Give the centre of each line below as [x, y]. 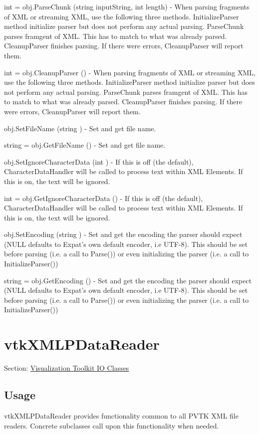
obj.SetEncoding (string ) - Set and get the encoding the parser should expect [123, 234]
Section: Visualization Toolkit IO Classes [67, 368]
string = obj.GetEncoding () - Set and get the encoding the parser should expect [128, 280]
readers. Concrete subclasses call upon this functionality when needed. [112, 425]
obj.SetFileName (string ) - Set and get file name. [80, 128]
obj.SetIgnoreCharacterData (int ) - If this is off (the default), [99, 161]
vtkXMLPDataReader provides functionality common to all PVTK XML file [121, 415]
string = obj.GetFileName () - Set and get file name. [85, 145]
